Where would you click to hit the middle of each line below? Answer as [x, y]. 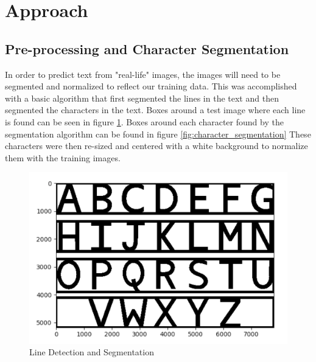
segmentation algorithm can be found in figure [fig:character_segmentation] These [158, 134]
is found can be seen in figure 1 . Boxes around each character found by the [144, 121]
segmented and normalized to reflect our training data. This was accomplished [151, 86]
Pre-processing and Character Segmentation [147, 48]
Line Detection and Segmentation [92, 352]
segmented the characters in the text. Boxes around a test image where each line [155, 110]
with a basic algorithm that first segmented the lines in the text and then [142, 98]
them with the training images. [63, 157]
